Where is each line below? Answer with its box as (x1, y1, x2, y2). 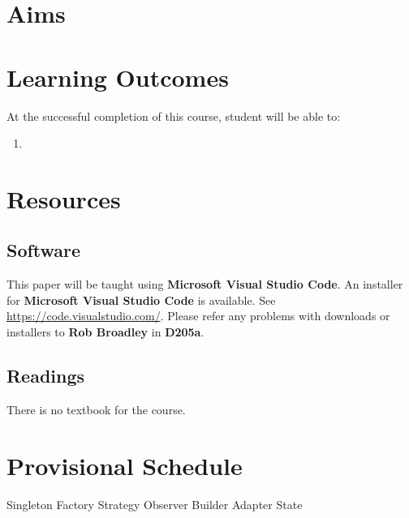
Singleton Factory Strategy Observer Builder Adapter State (6, 495, 303, 512)
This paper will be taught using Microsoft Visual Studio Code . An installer (6, 276, 403, 293)
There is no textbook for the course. (6, 400, 186, 417)
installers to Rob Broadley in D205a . (6, 323, 204, 340)
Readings (6, 363, 85, 388)
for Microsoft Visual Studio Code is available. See (6, 291, 276, 308)
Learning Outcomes (6, 60, 229, 93)
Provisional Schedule (6, 448, 243, 482)
